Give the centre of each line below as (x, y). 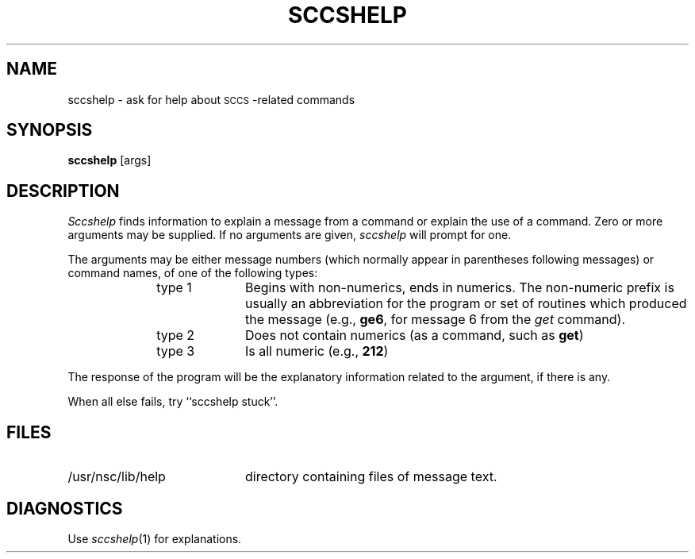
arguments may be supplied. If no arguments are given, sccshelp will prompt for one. (290, 235)
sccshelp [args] (109, 160)
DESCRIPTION (63, 191)
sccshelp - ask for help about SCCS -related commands (211, 99)
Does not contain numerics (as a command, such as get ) (414, 335)
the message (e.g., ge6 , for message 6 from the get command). (435, 320)
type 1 (174, 288)
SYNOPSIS (50, 130)
